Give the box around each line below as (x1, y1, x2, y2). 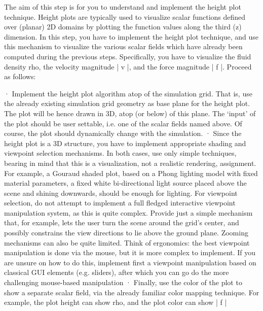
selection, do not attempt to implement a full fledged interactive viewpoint (4, 197, 236, 208)
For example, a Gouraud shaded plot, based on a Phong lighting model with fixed (4, 167, 258, 178)
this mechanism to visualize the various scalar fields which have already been (4, 41, 243, 52)
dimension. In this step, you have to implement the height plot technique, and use (4, 31, 258, 42)
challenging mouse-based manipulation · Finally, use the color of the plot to (4, 277, 242, 288)
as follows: (4, 71, 36, 82)
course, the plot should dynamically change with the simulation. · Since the (4, 128, 242, 139)
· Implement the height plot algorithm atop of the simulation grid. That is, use (4, 88, 252, 98)
